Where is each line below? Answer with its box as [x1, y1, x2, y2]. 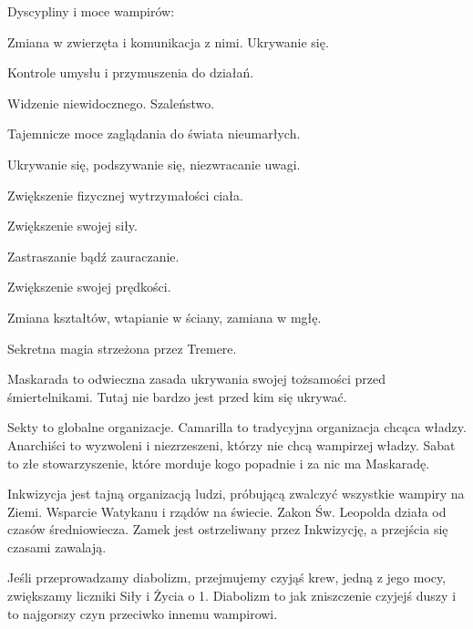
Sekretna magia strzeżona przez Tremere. [7, 338, 237, 357]
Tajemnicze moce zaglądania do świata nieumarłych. [7, 124, 301, 143]
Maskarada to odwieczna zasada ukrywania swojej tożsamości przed [7, 369, 386, 388]
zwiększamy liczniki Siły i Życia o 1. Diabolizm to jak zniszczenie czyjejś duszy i [7, 586, 457, 605]
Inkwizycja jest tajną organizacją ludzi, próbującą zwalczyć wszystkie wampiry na [7, 484, 465, 503]
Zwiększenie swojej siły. [7, 216, 138, 235]
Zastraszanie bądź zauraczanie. [7, 246, 180, 265]
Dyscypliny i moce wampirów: [7, 2, 175, 20]
